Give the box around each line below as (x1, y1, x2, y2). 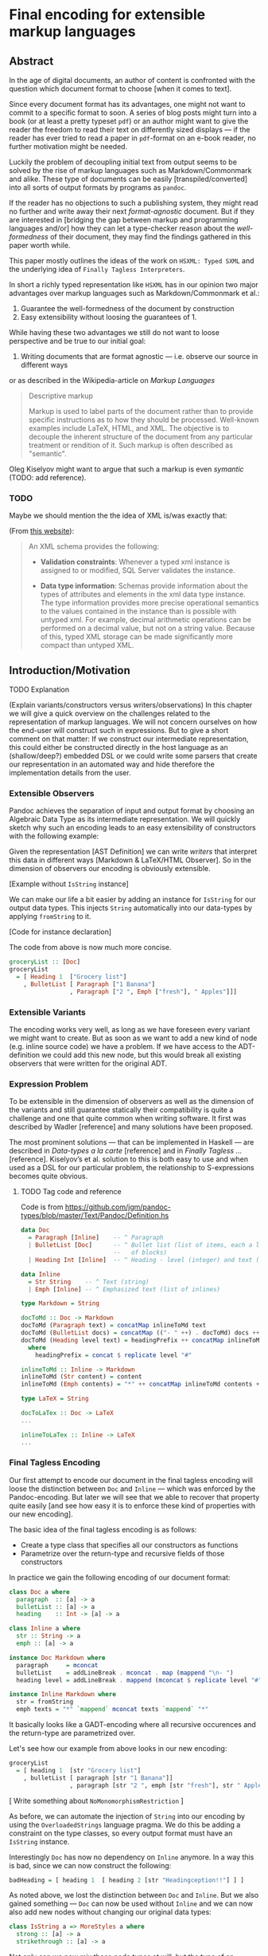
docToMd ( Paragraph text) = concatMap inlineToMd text (20, 1322, 207, 1330)
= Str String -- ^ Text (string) (28, 1278, 150, 1286)
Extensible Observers (9, 788, 95, 799)
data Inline (20, 1270, 60, 1278)
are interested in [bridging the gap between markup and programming (9, 215, 239, 224)
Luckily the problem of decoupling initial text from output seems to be (9, 157, 238, 167)
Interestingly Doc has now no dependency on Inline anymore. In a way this (9, 1852, 254, 1862)
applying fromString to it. (9, 912, 91, 921)
